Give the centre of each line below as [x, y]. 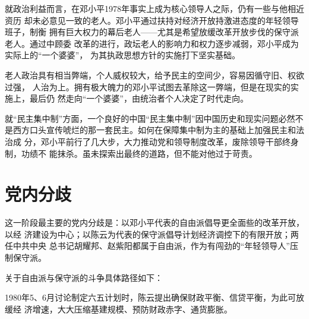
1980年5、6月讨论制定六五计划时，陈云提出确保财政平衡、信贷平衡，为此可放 [154, 297]
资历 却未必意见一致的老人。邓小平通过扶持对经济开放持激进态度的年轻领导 [152, 20]
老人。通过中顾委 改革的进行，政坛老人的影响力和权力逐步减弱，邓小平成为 [152, 43]
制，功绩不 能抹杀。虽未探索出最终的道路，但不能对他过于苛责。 [131, 153]
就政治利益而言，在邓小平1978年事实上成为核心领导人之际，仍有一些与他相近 [154, 8]
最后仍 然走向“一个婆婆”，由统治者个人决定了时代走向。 [139, 98]
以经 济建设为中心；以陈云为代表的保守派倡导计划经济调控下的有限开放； [148, 234]
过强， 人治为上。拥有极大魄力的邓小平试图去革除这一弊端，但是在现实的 [148, 86]
